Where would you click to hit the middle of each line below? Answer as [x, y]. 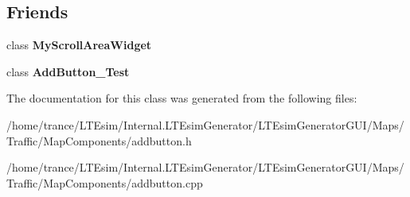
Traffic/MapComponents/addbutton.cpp [105, 182]
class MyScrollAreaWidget [79, 45]
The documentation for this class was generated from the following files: [182, 98]
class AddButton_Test [68, 71]
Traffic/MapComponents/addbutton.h [99, 140]
